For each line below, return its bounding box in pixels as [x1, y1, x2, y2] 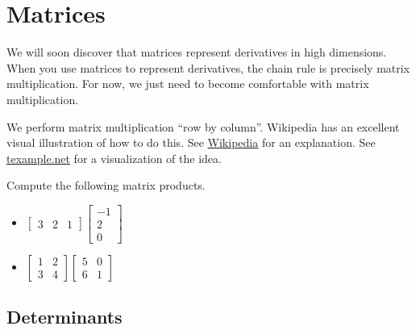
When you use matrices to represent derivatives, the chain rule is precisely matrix [6, 59, 410, 76]
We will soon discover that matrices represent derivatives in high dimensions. [6, 44, 387, 61]
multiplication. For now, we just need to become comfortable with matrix [6, 75, 369, 92]
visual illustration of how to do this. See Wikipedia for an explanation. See [6, 134, 376, 151]
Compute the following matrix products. [6, 177, 206, 194]
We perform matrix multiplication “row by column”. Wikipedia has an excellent [6, 118, 400, 135]
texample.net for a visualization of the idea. [6, 149, 222, 166]
